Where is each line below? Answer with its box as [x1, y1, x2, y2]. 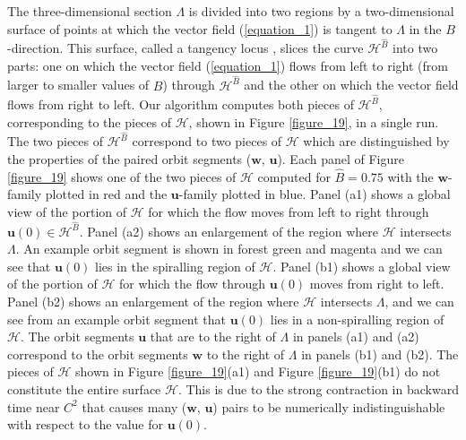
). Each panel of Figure [277, 150, 404, 168]
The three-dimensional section [7, 2, 172, 20]
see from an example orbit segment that [7, 309, 227, 328]
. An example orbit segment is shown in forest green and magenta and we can [15, 239, 443, 258]
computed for [257, 167, 331, 185]
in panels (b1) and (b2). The [301, 344, 459, 363]
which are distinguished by [303, 132, 450, 151]
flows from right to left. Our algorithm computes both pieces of [7, 95, 354, 114]
